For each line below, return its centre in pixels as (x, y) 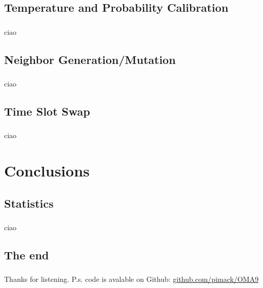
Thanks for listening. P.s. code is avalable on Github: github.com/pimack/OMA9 (131, 279)
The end (27, 254)
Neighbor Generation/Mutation (90, 59)
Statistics (29, 203)
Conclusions (47, 171)
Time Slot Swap (47, 111)
